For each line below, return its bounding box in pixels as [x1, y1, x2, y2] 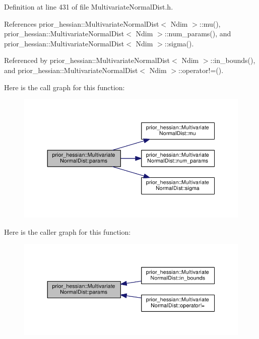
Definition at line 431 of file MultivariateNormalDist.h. [4, 2, 173, 12]
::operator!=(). [178, 64, 224, 75]
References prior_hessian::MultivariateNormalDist [4, 18, 159, 29]
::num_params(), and [164, 28, 231, 39]
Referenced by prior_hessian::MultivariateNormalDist [4, 55, 170, 65]
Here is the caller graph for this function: [4, 226, 131, 237]
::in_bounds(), [210, 55, 255, 65]
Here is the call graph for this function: [4, 82, 125, 92]
